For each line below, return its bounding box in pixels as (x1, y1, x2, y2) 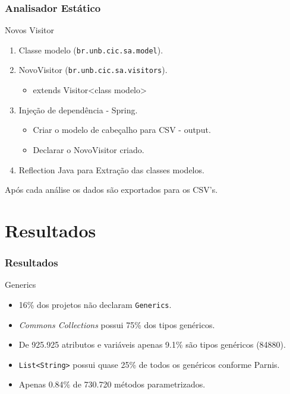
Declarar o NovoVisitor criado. (33, 143, 144, 155)
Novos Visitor (5, 24, 55, 36)
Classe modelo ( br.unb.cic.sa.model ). (18, 43, 163, 56)
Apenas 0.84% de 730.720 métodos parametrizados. (18, 378, 206, 390)
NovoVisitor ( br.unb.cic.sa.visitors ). (18, 63, 168, 76)
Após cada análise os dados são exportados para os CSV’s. (5, 183, 218, 196)
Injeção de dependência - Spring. (18, 103, 138, 116)
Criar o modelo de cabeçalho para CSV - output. (33, 123, 211, 136)
